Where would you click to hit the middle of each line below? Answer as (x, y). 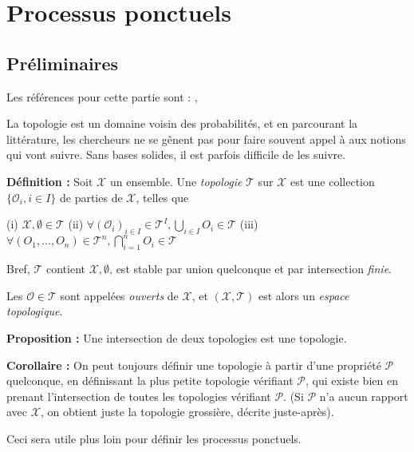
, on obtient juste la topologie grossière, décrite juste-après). (187, 412)
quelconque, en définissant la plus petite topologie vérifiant (150, 381)
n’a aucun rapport (364, 396)
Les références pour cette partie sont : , (102, 96)
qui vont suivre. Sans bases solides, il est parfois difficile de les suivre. (176, 155)
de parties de (91, 197)
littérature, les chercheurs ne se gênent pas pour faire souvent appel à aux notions (206, 139)
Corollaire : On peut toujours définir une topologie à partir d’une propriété (194, 365)
